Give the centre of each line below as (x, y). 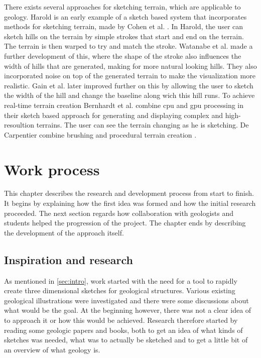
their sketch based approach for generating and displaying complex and (113, 115)
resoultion (19, 125)
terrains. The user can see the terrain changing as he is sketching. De (143, 125)
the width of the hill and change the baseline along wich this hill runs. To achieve (129, 95)
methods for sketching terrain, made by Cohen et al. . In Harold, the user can (124, 26)
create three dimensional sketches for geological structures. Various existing (120, 290)
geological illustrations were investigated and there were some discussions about (126, 300)
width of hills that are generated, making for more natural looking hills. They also (130, 66)
